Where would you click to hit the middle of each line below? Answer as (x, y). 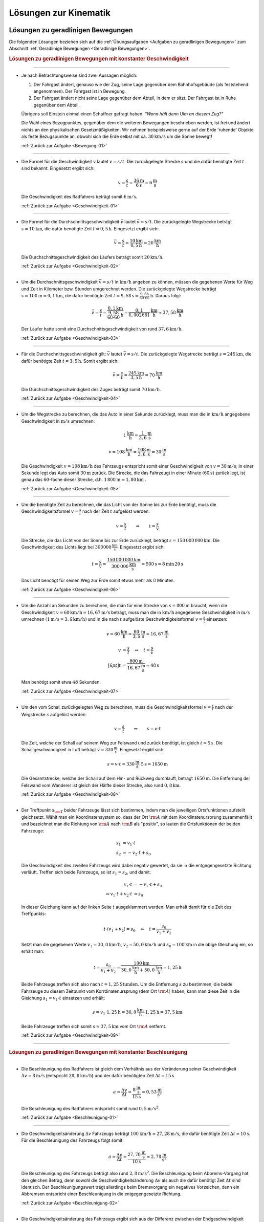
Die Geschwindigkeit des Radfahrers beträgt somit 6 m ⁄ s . (79, 197)
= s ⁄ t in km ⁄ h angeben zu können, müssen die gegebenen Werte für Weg (178, 282)
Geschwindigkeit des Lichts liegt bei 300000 (66, 547)
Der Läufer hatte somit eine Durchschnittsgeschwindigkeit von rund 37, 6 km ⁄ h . (102, 329)
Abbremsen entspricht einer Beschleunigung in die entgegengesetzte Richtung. (101, 1194)
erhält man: (33, 951)
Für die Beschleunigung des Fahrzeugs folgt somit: (73, 1140)
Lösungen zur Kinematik (60, 13)
